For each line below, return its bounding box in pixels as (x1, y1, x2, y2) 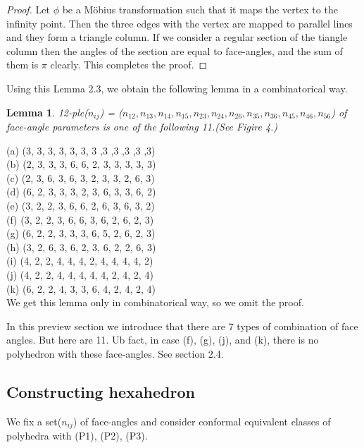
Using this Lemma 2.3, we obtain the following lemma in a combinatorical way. (6, 80, 348, 95)
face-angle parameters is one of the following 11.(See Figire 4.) (6, 119, 278, 134)
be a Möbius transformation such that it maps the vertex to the (62, 2, 338, 16)
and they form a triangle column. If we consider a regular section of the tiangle (6, 30, 348, 44)
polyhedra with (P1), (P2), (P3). (6, 428, 148, 443)
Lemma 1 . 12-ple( (6, 104, 88, 119)
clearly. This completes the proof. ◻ (50, 57, 208, 72)
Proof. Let (6, 2, 50, 16)
